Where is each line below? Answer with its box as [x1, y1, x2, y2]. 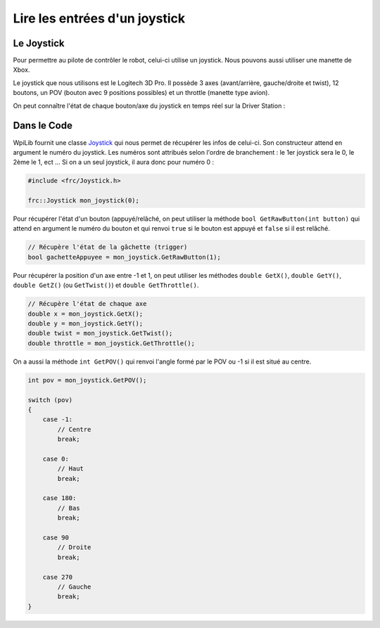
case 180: [42, 494, 77, 502]
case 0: [42, 454, 70, 463]
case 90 [42, 533, 70, 542]
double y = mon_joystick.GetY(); [27, 319, 144, 327]
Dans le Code [13, 120, 73, 132]
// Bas [57, 504, 80, 512]
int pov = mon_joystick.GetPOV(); [27, 376, 147, 384]
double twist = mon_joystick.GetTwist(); [27, 329, 173, 338]
